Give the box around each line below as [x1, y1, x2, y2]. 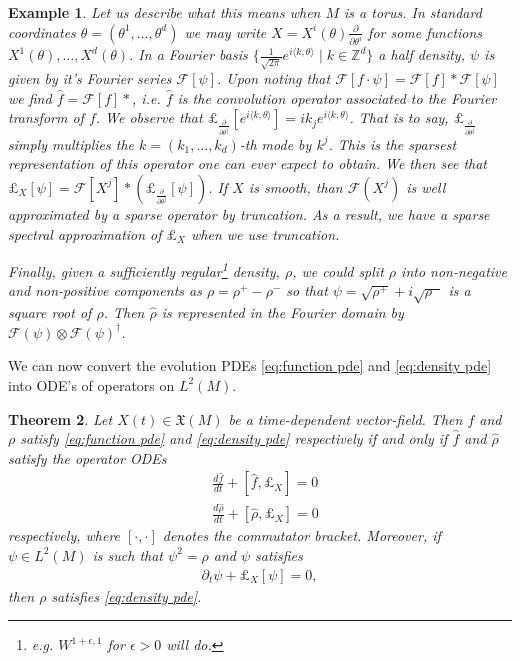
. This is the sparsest [328, 133, 457, 154]
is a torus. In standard [344, 2, 482, 22]
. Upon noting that [217, 68, 331, 89]
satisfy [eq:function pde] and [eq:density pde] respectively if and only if [20, 428, 448, 449]
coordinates [8, 21, 76, 42]
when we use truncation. [190, 223, 340, 244]
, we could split [292, 260, 384, 281]
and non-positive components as [8, 280, 202, 301]
